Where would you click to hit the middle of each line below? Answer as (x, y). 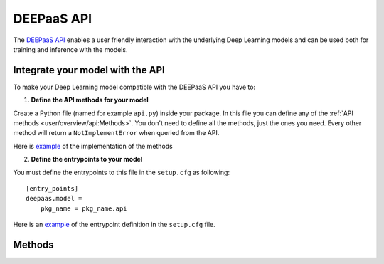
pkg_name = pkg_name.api (84, 208)
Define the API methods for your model (90, 100)
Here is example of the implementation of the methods (93, 146)
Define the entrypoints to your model (87, 159)
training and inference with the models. (70, 49)
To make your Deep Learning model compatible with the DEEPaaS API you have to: (134, 87)
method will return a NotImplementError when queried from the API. (116, 133)
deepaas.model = (54, 199)
